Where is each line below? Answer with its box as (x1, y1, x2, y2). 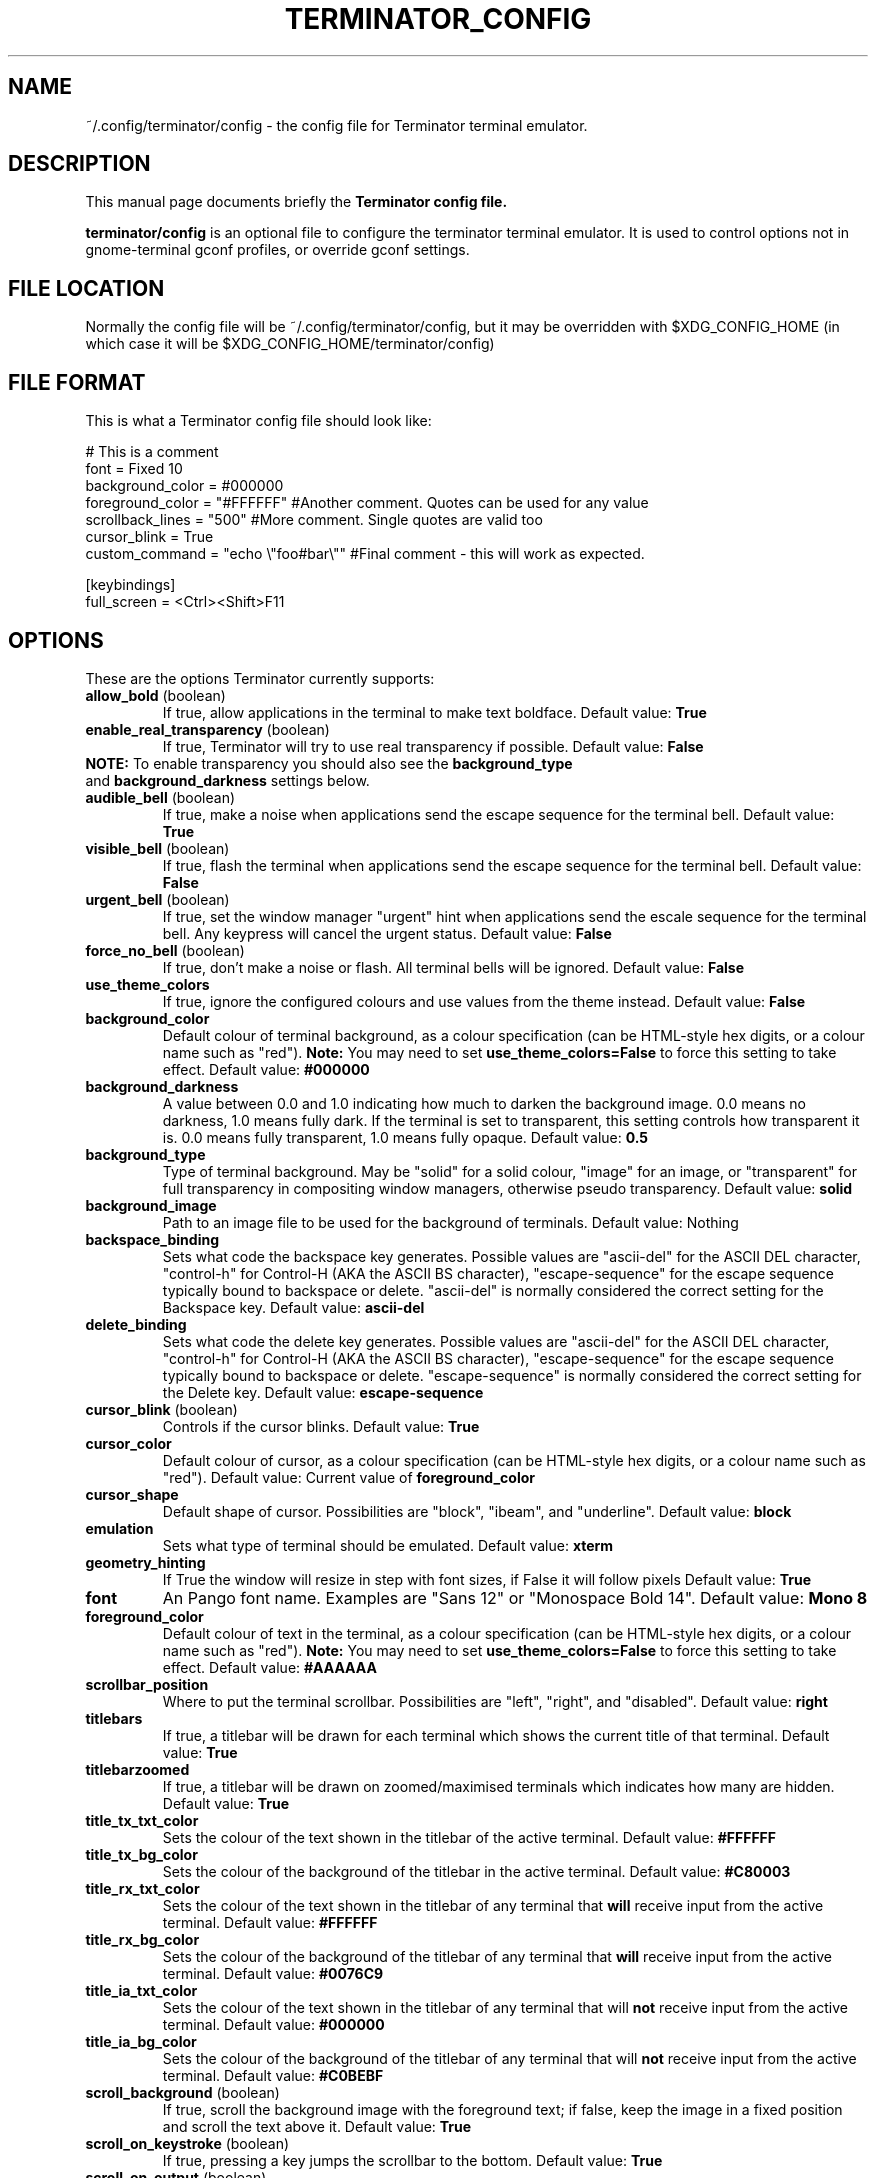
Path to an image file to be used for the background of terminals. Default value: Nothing (162, 1213, 739, 1231)
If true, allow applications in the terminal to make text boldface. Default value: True (162, 703, 707, 721)
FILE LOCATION (8, 275, 165, 301)
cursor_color (85, 1434, 172, 1452)
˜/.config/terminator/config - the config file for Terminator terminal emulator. (85, 116, 588, 134)
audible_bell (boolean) (85, 788, 236, 806)
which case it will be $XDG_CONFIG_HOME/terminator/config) (85, 335, 495, 353)
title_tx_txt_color (85, 1811, 199, 1829)
